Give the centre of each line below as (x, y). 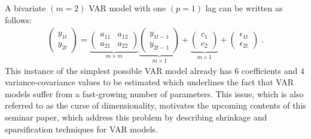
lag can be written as (244, 8)
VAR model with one (127, 8)
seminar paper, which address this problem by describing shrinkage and (136, 117)
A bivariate (25, 8)
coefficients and (269, 70)
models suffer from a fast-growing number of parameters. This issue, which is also (154, 93)
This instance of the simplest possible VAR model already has (118, 70)
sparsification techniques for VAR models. (81, 129)
